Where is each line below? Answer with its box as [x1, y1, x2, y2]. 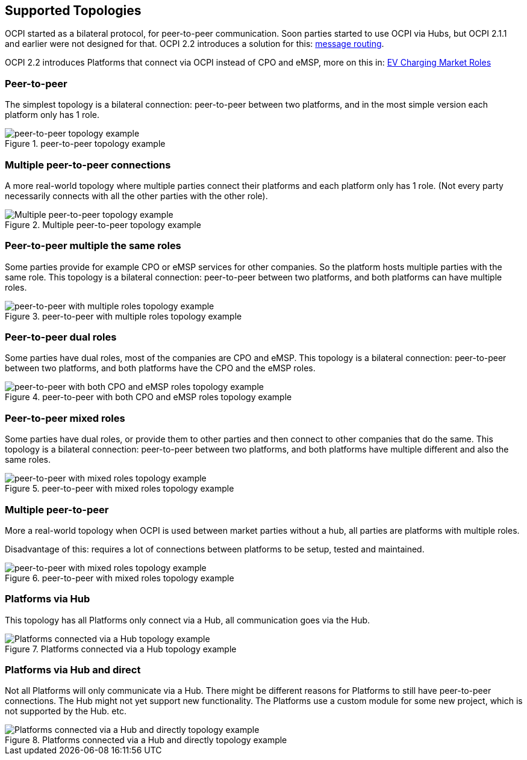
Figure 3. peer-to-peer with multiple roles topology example [5, 310, 242, 321]
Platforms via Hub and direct [5, 664, 141, 676]
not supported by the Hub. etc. [5, 706, 126, 717]
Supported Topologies [5, 3, 142, 18]
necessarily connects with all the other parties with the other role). [5, 190, 268, 201]
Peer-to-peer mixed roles [5, 412, 125, 424]
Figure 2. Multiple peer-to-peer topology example [5, 219, 201, 230]
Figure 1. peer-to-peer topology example [5, 138, 166, 149]
